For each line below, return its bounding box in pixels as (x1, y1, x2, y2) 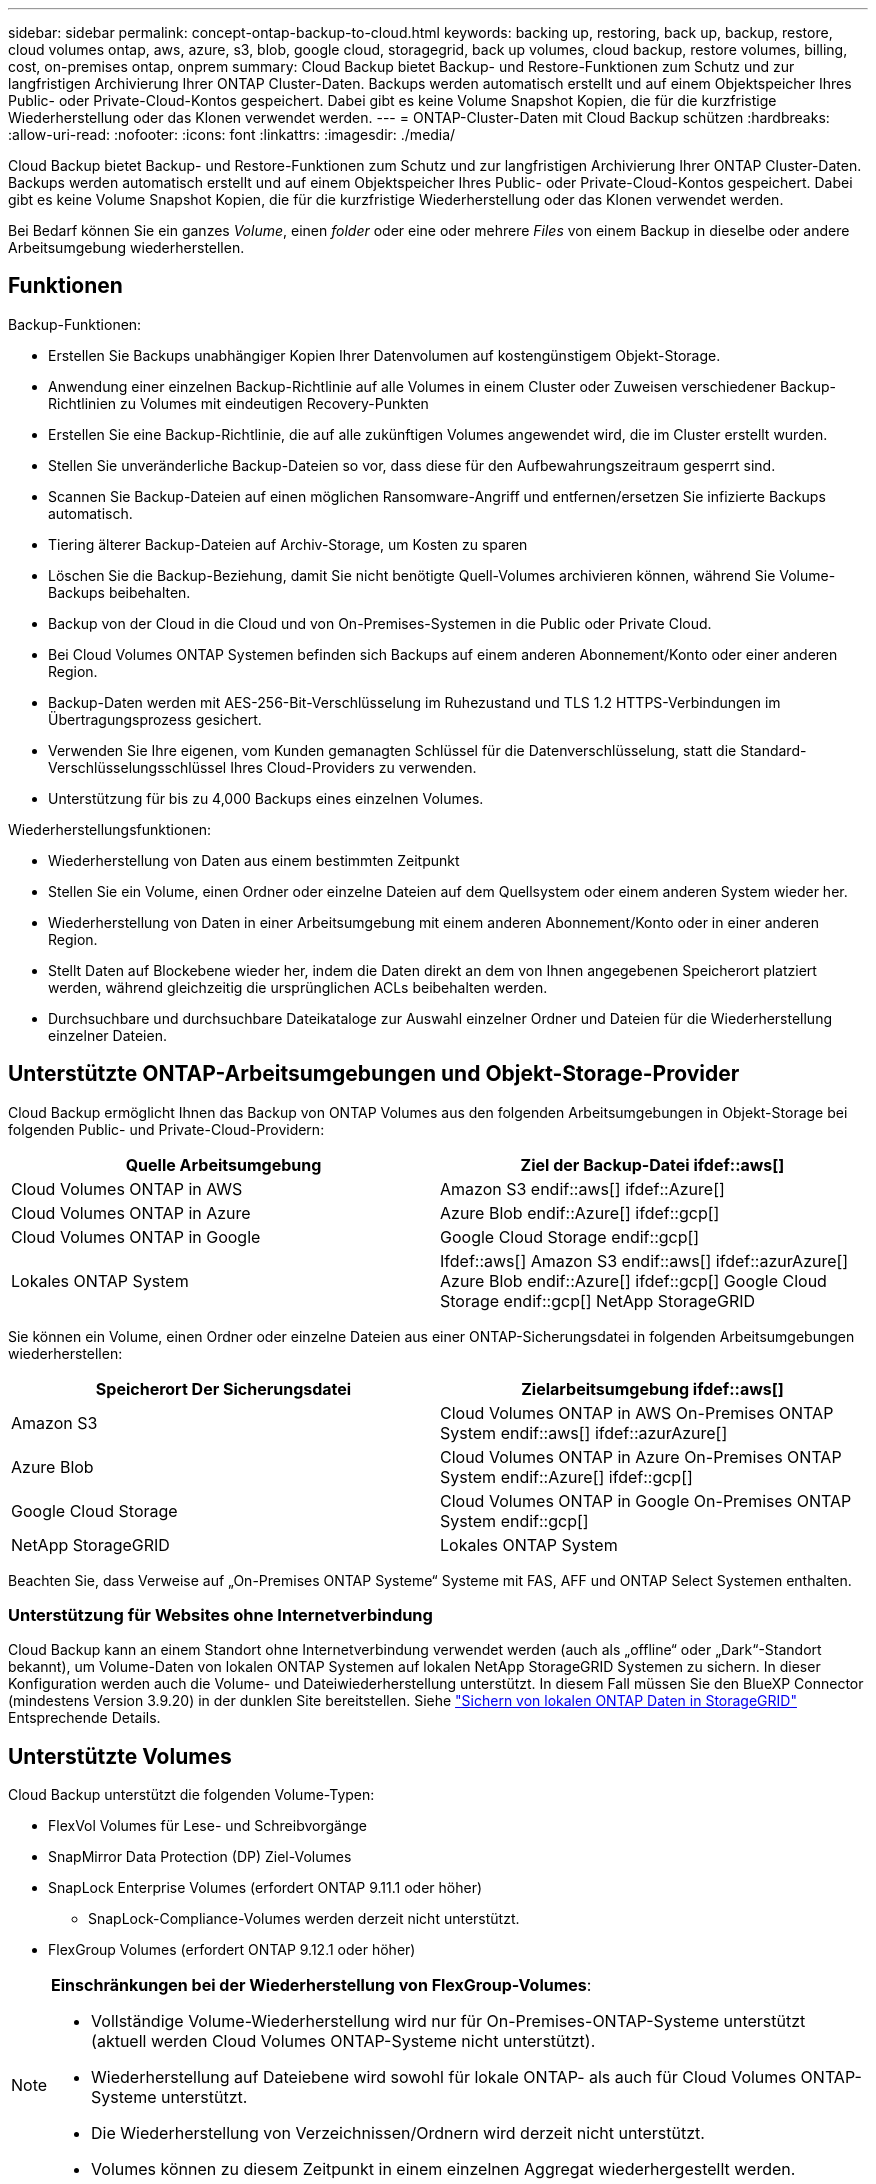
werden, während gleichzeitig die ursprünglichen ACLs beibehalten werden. (48, 978, 548, 996)
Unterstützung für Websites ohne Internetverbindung (8, 1605, 433, 1626)
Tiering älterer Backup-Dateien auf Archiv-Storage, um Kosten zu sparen (48, 535, 528, 553)
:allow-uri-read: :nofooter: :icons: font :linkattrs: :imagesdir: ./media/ (8, 126, 456, 143)
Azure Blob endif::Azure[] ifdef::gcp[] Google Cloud (440, 1270, 827, 1291)
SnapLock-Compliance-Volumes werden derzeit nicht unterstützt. (88, 1910, 520, 1928)
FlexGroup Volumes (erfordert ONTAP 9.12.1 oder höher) (48, 1941, 416, 1959)
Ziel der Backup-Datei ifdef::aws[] (520, 1154, 785, 1175)
